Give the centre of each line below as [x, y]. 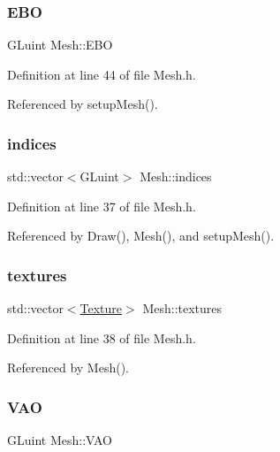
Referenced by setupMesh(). [83, 104]
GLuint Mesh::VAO [60, 440]
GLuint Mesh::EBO [60, 45]
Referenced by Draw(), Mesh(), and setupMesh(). [141, 236]
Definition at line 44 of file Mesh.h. [102, 74]
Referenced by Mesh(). [68, 368]
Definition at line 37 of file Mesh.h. [102, 206]
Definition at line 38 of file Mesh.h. [102, 337]
